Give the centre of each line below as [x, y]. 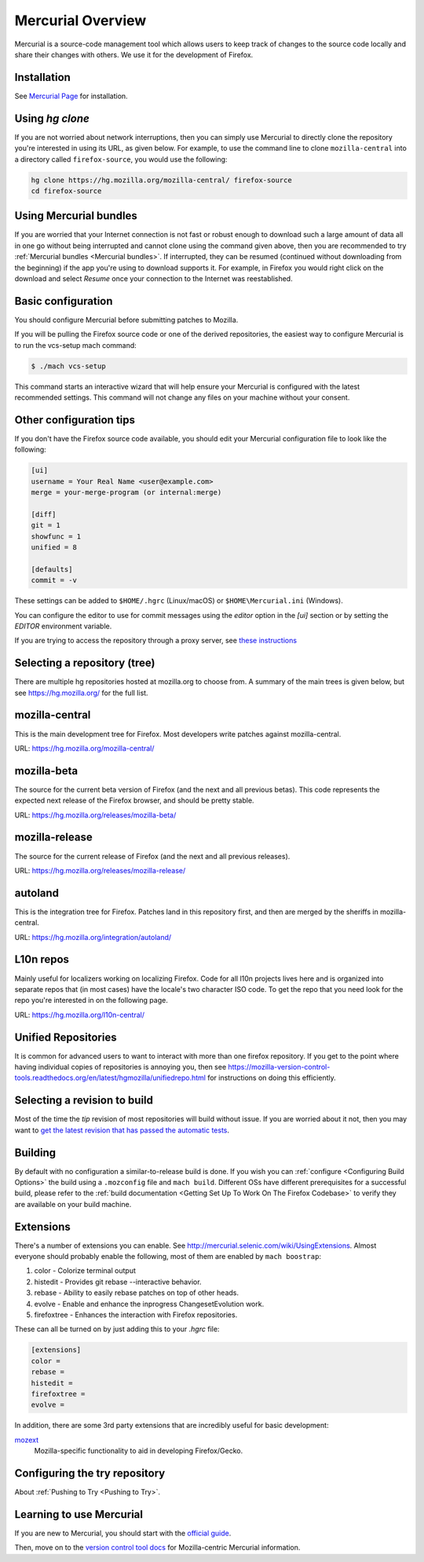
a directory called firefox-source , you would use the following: [121, 159]
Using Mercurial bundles [76, 216]
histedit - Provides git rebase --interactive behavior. [118, 1282]
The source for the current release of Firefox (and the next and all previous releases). [152, 856]
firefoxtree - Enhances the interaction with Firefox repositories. [136, 1315]
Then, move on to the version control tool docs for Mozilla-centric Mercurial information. [157, 1548]
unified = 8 [54, 547]
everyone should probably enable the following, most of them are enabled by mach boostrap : [168, 1257]
